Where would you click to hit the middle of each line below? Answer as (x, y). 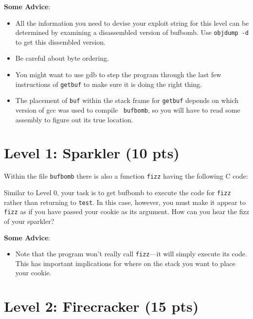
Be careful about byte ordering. (62, 58)
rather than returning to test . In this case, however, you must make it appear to (125, 202)
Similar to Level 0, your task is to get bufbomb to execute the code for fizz (117, 192)
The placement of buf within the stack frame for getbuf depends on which (127, 100)
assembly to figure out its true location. (74, 119)
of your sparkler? (29, 221)
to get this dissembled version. (60, 42)
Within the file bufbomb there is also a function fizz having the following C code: (126, 176)
